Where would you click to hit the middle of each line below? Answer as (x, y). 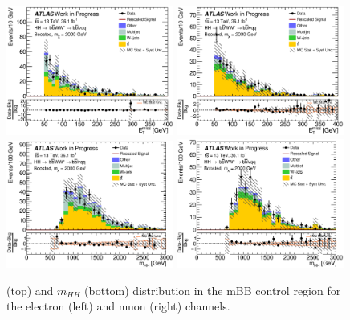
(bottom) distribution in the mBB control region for (213, 290)
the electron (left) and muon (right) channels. (118, 306)
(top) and (30, 290)
